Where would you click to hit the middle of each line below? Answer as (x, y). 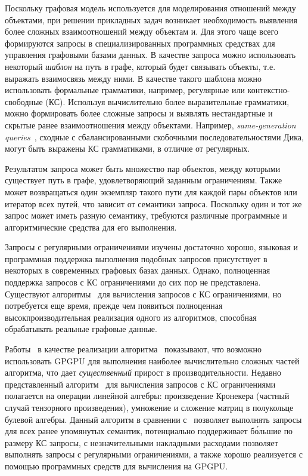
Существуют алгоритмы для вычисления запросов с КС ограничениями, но (143, 294)
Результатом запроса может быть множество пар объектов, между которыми (143, 168)
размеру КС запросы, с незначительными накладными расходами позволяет (141, 442)
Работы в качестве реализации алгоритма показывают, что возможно (133, 349)
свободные (24, 101)
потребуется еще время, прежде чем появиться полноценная (114, 305)
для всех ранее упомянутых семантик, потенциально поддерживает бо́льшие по (149, 431)
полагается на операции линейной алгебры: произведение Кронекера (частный (147, 396)
